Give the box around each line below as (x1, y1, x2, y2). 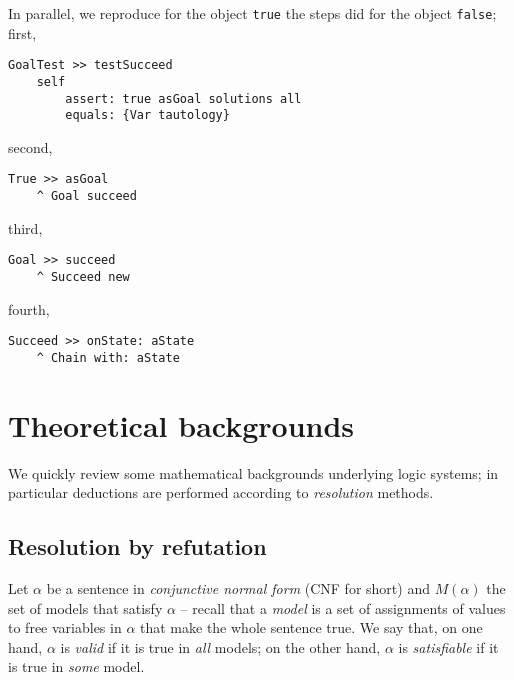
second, (8, 136, 53, 157)
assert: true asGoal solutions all (65, 91, 302, 106)
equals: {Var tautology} (65, 108, 230, 123)
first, (8, 22, 37, 43)
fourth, (8, 298, 50, 319)
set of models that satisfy (8, 597, 163, 618)
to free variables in (8, 617, 122, 638)
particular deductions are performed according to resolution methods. (8, 482, 434, 503)
